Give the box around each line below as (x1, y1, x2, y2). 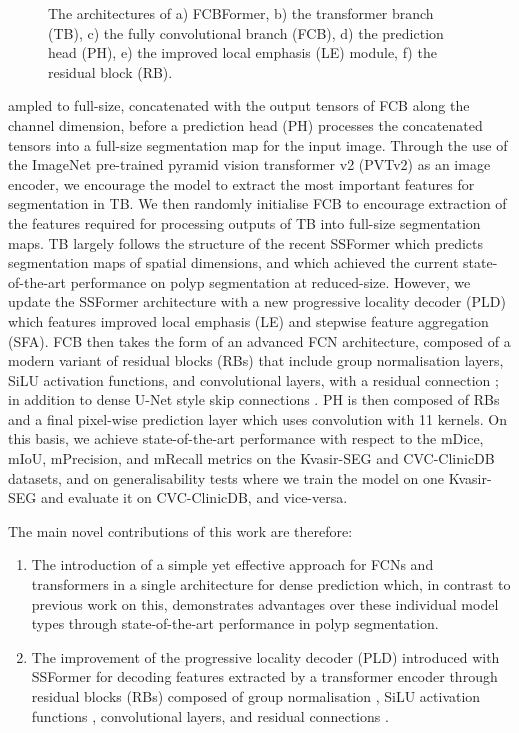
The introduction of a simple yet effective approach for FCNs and (31, 554, 434, 575)
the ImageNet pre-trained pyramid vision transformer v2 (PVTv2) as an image (8, 154, 491, 175)
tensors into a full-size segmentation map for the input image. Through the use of (8, 134, 508, 155)
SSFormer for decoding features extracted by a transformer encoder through (31, 666, 498, 687)
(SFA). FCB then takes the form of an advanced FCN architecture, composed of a (8, 330, 511, 351)
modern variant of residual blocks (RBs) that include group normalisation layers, (8, 350, 504, 371)
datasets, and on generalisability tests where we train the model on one (8, 467, 445, 488)
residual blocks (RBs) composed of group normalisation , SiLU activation (31, 686, 481, 706)
